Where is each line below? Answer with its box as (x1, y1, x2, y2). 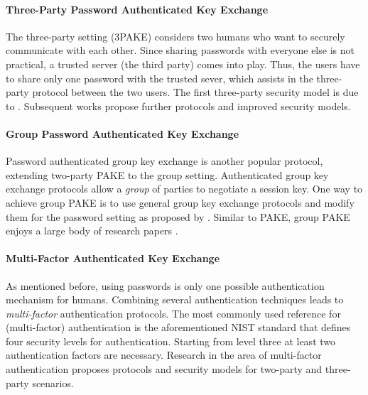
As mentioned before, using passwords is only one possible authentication (6, 278, 325, 293)
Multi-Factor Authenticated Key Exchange (6, 251, 220, 266)
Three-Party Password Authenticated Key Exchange (6, 1, 269, 16)
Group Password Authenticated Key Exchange (6, 126, 239, 141)
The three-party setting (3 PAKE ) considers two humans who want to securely (6, 28, 345, 43)
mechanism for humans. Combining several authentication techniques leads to (6, 292, 344, 307)
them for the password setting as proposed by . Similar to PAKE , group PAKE (6, 209, 350, 224)
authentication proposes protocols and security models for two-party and (6, 362, 323, 377)
